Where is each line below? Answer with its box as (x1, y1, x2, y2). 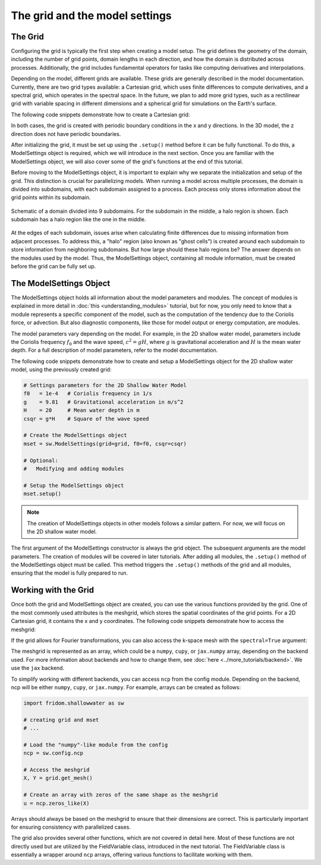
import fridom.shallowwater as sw (23, 699, 124, 706)
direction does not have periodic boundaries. (11, 130, 121, 137)
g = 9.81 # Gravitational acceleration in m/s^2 (23, 398, 184, 405)
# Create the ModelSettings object (23, 432, 127, 439)
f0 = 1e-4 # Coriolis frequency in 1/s (23, 390, 153, 397)
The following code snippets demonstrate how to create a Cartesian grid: (11, 111, 190, 118)
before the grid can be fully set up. (11, 263, 96, 270)
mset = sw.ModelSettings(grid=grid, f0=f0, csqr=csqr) (23, 440, 187, 447)
